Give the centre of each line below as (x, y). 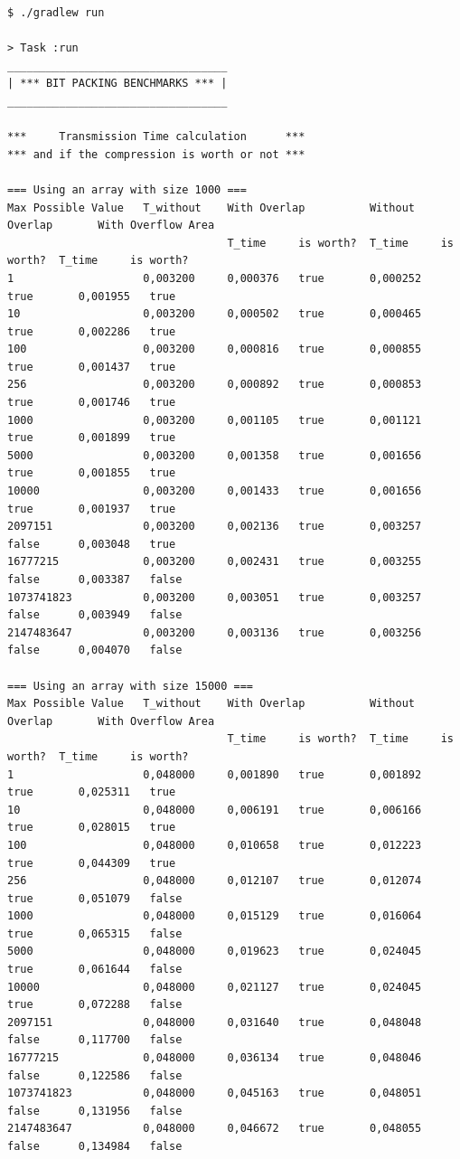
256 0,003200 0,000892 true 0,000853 (215, 385)
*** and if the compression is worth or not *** (156, 154)
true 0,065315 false (95, 933)
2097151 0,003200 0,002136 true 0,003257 (215, 527)
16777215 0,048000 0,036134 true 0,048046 (215, 1058)
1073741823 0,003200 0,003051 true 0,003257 (215, 597)
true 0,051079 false (95, 898)
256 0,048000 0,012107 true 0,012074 (215, 881)
